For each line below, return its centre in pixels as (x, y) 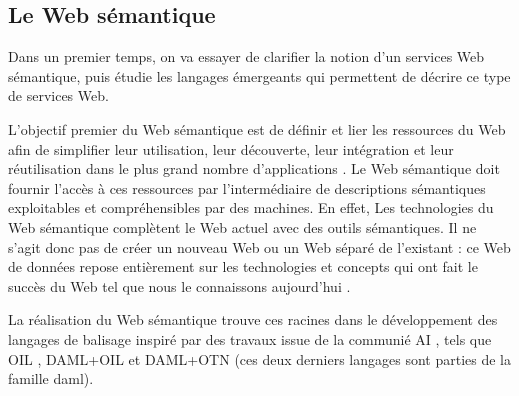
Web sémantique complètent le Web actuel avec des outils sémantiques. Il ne (242, 226)
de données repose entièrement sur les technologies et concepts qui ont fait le (243, 266)
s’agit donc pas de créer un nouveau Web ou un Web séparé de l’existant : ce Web (259, 246)
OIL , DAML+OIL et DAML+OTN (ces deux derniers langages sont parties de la (259, 358)
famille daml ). (51, 378)
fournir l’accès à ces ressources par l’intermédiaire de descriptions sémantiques (247, 187)
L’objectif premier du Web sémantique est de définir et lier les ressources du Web (257, 128)
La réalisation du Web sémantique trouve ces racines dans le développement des (253, 319)
